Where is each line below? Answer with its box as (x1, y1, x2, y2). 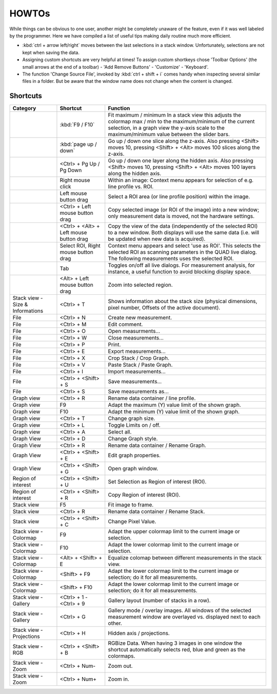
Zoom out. (108, 663, 133, 670)
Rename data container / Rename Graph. (108, 442, 206, 449)
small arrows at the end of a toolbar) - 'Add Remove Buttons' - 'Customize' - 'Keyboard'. (22, 64, 209, 70)
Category (12, 105, 36, 112)
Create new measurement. (108, 314, 172, 321)
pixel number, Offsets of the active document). (108, 304, 221, 311)
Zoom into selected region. (108, 282, 173, 289)
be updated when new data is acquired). (108, 235, 206, 242)
